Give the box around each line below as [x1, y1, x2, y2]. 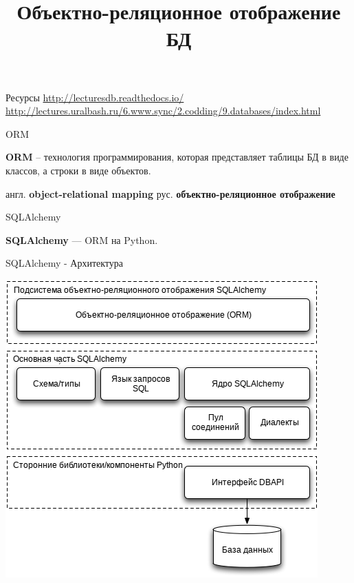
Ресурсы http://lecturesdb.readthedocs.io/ [5, 90, 184, 104]
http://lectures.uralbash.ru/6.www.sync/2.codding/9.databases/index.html [5, 103, 321, 118]
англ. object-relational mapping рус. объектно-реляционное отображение [5, 186, 335, 201]
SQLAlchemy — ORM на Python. [5, 232, 158, 247]
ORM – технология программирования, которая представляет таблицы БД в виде [5, 150, 349, 164]
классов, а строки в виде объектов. [5, 163, 151, 177]
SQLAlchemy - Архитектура [5, 256, 123, 270]
